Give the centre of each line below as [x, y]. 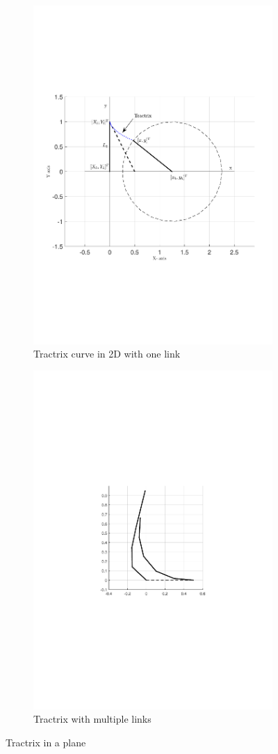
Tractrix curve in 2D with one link [107, 354]
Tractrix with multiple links [92, 719]
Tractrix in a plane [46, 742]
